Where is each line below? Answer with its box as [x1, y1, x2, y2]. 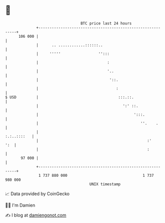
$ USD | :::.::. [5, 94, 134, 100]
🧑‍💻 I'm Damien [5, 202, 36, 208]
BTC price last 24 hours [80, 21, 132, 26]
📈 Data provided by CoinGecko [5, 191, 70, 197]
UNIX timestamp [89, 181, 121, 187]
